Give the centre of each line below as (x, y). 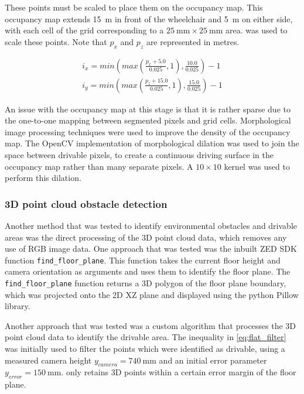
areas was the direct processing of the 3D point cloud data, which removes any (146, 237)
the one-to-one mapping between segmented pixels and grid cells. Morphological (148, 120)
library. (18, 306)
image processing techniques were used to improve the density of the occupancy (148, 131)
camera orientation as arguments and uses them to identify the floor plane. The (148, 271)
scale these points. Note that (56, 41)
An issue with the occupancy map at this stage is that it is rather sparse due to (148, 109)
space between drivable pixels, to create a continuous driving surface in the (139, 155)
